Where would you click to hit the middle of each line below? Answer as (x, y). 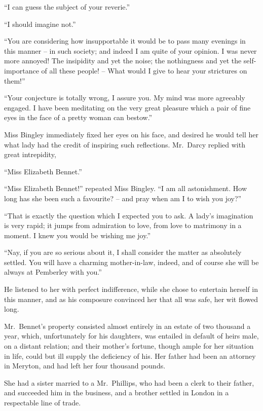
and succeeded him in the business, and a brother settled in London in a (117, 393)
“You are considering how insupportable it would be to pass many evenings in (125, 41)
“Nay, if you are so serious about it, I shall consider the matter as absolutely (123, 252)
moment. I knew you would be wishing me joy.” (78, 235)
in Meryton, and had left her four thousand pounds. (85, 366)
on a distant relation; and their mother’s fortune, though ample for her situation (129, 346)
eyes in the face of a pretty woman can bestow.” (78, 117)
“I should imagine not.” (40, 24)
